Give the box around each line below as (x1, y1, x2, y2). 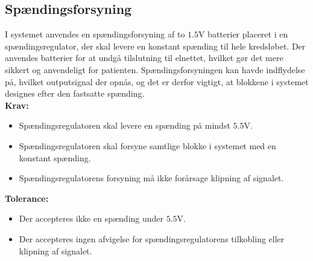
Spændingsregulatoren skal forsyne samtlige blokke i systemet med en (19, 139, 276, 152)
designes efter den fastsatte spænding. (5, 87, 145, 100)
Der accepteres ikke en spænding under (19, 212, 164, 225)
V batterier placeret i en (198, 28, 288, 40)
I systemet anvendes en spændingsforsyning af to (5, 28, 185, 40)
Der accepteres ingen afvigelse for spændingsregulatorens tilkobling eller (19, 232, 285, 245)
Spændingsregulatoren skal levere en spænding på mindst (19, 119, 230, 132)
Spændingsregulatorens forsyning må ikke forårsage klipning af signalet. (19, 172, 284, 184)
